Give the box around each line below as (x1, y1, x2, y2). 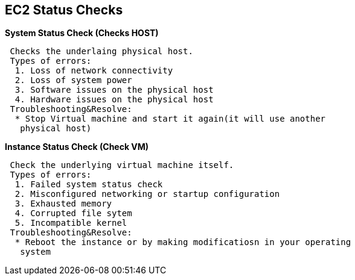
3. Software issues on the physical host (14, 85, 214, 95)
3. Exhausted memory (14, 199, 112, 209)
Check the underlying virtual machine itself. (10, 160, 234, 170)
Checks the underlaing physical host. (10, 46, 193, 57)
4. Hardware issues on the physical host (14, 95, 214, 105)
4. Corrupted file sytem (14, 208, 132, 219)
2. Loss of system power (14, 75, 132, 86)
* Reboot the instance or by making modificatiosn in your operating (14, 237, 351, 247)
